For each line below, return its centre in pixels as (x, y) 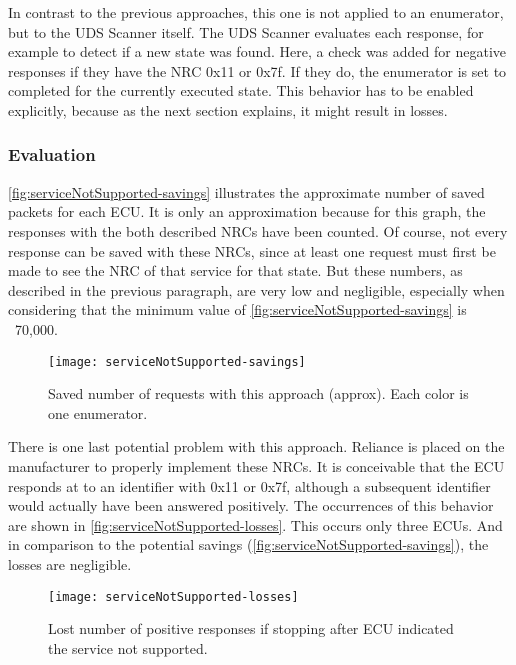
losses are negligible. (70, 563)
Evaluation (52, 154)
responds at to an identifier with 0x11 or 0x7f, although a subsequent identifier (249, 485)
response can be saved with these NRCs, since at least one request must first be (252, 250)
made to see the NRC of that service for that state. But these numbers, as (235, 270)
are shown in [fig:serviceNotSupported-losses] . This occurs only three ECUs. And (255, 524)
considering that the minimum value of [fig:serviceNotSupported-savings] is (237, 309)
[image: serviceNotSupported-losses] (173, 596)
